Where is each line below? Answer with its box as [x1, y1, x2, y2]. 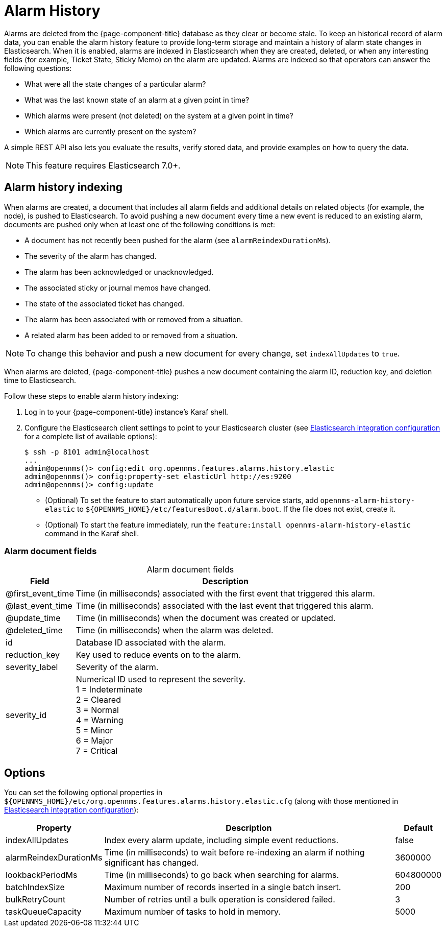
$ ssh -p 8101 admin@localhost [24, 447, 150, 456]
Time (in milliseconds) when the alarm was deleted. [76, 625, 274, 636]
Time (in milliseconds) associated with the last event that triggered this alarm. [76, 601, 374, 611]
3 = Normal [76, 705, 119, 715]
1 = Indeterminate [76, 684, 143, 695]
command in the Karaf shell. [45, 529, 139, 538]
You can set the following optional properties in [4, 788, 163, 797]
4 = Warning [76, 715, 123, 726]
